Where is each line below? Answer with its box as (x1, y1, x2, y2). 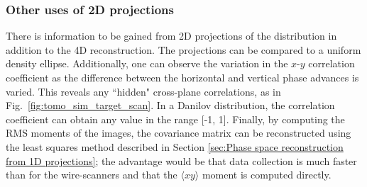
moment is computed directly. (202, 167, 332, 182)
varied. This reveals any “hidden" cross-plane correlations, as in (6, 84, 281, 98)
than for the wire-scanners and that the (6, 167, 177, 182)
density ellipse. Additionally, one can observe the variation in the (6, 56, 288, 71)
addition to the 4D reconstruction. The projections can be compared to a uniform (6, 42, 361, 57)
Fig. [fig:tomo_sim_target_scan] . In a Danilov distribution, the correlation (6, 98, 335, 113)
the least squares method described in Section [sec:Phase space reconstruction (6, 139, 344, 154)
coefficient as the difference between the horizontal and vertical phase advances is (6, 70, 359, 84)
